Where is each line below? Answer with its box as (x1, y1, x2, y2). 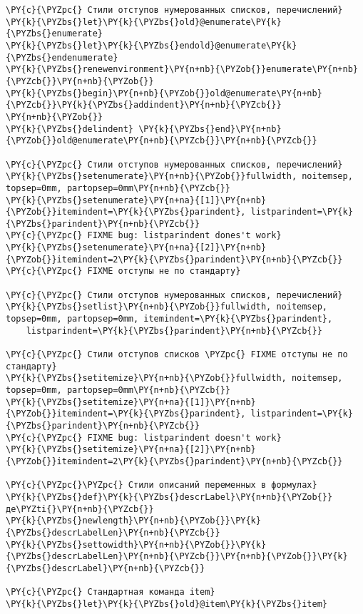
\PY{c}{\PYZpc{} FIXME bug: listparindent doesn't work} (6, 432, 282, 443)
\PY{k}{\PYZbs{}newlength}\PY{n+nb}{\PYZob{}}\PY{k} (6, 516, 261, 526)
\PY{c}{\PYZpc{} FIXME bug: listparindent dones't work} (6, 230, 282, 241)
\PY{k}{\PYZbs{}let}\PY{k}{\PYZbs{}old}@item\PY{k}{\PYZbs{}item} (6, 598, 328, 609)
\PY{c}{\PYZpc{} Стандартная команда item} (6, 587, 215, 598)
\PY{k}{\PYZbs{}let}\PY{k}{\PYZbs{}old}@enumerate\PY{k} (6, 16, 282, 27)
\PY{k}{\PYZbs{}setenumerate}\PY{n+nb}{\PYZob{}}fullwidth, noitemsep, (6, 171, 353, 182)
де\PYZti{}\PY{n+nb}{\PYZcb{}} (6, 503, 154, 514)
